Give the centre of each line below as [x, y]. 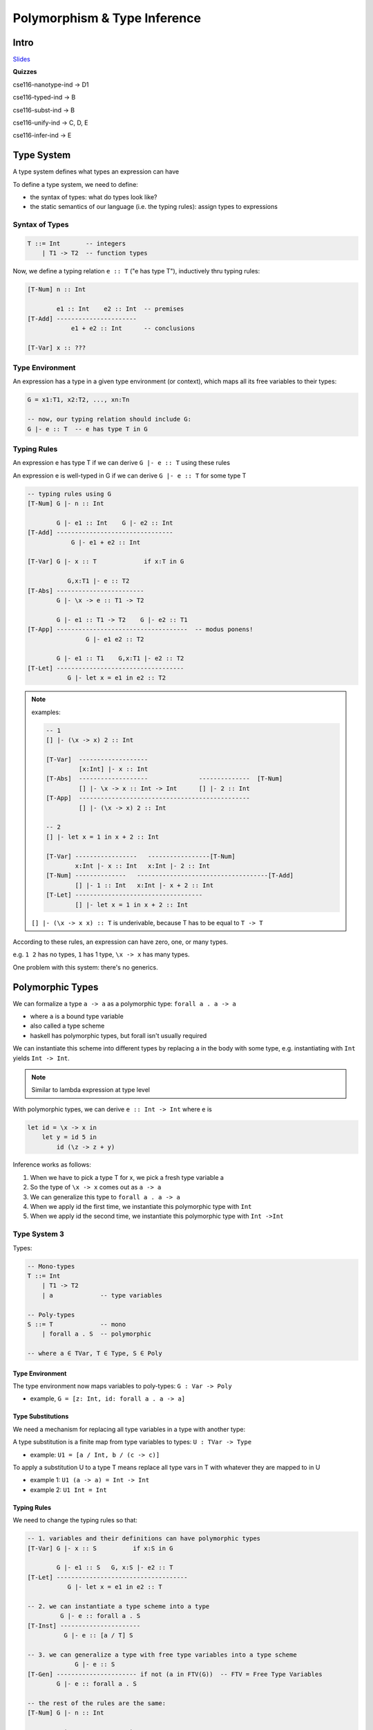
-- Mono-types [51, 1266]
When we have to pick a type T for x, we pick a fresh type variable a [127, 1177]
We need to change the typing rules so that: [75, 1520]
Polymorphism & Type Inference [107, 18]
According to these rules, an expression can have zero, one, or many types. [120, 942]
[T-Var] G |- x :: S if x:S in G [100, 1548]
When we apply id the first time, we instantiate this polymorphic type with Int [141, 1207]
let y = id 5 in [69, 1137]
